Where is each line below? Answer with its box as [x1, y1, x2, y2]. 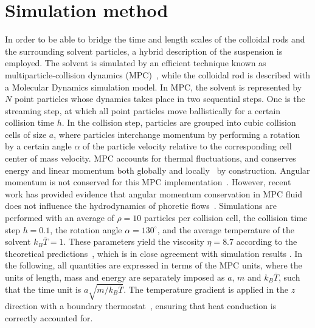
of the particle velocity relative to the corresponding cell [83, 140, 292, 152]
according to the [236, 235, 297, 248]
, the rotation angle [50, 223, 122, 236]
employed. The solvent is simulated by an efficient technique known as [5, 56, 266, 69]
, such [279, 271, 300, 283]
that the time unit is [5, 282, 81, 295]
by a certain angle [5, 140, 72, 152]
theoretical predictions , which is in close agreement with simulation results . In [5, 247, 303, 259]
